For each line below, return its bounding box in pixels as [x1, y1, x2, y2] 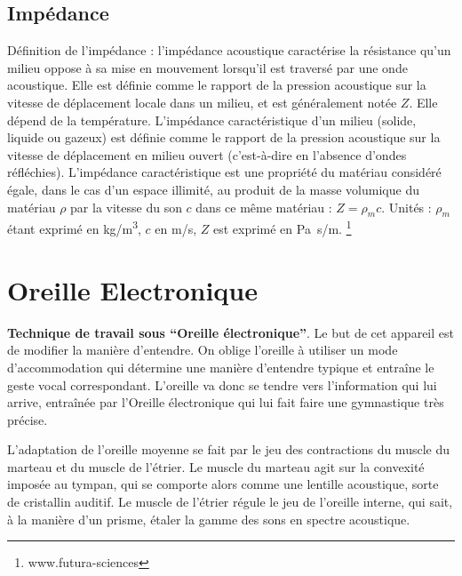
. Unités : [381, 197, 432, 216]
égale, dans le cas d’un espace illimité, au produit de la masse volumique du [7, 180, 419, 198]
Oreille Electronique [7, 271, 259, 308]
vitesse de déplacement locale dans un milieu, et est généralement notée [7, 92, 397, 111]
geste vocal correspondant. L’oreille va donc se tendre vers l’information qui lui [7, 375, 437, 394]
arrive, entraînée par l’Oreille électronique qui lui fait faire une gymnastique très [7, 393, 444, 412]
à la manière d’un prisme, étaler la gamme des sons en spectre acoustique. [7, 509, 410, 528]
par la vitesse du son [70, 197, 182, 216]
